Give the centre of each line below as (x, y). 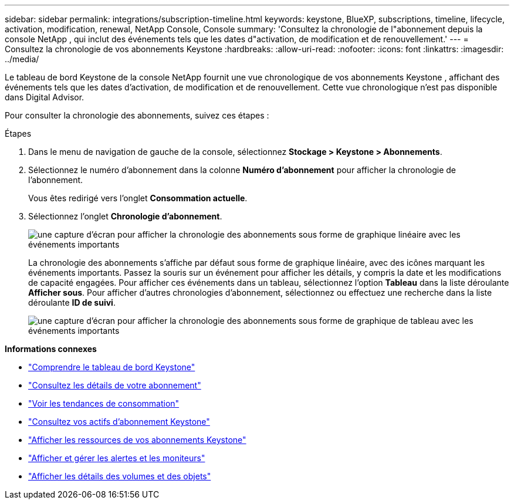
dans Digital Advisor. (45, 97)
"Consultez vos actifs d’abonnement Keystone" (119, 422)
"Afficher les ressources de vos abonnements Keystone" (137, 440)
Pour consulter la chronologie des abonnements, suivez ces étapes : (137, 115)
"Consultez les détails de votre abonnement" (115, 385)
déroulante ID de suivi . (72, 302)
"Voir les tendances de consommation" (104, 403)
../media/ (22, 59)
